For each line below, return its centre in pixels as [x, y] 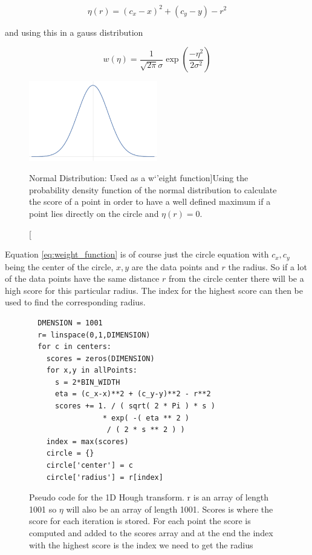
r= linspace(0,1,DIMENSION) [94, 335]
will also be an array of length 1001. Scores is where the [170, 509]
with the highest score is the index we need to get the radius [141, 544]
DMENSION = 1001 [70, 323]
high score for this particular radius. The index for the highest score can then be [154, 290]
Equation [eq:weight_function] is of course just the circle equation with [137, 254]
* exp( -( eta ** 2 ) [146, 418]
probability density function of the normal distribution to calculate [153, 189]
